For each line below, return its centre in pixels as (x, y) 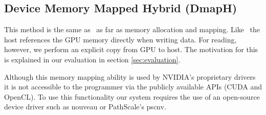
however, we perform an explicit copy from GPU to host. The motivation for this (131, 49)
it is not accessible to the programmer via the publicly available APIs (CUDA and (133, 87)
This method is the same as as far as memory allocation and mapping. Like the (132, 29)
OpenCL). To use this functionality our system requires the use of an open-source (132, 96)
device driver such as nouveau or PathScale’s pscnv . (85, 107)
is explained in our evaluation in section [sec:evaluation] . (92, 59)
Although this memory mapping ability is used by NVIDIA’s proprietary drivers (130, 76)
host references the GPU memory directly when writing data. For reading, (120, 39)
